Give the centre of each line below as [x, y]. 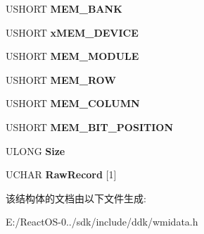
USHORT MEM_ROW [61, 79]
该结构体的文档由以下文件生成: [76, 198]
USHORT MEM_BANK [64, 8]
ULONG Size [36, 150]
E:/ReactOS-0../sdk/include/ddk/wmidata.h [102, 222]
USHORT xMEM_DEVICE [72, 32]
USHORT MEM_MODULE [72, 56]
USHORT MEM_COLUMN [73, 103]
